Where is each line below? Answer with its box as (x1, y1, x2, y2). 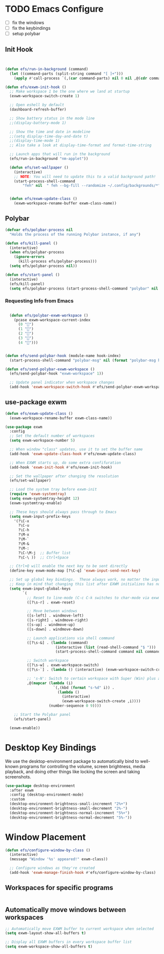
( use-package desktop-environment (5, 783, 76, 788)
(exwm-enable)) (9, 725, 41, 731)
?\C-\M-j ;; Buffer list (18, 550, 71, 555)
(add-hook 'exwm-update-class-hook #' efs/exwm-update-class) (9, 451, 137, 456)
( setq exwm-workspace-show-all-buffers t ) (5, 944, 93, 949)
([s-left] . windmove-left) (26, 613, 84, 618)
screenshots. (5, 774, 31, 779)
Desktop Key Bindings (5, 742, 97, 753)
